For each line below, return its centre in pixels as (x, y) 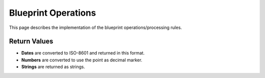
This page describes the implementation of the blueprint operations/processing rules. (95, 27)
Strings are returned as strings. (53, 67)
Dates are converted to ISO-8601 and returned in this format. (83, 53)
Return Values (31, 41)
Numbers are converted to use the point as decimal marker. (82, 60)
